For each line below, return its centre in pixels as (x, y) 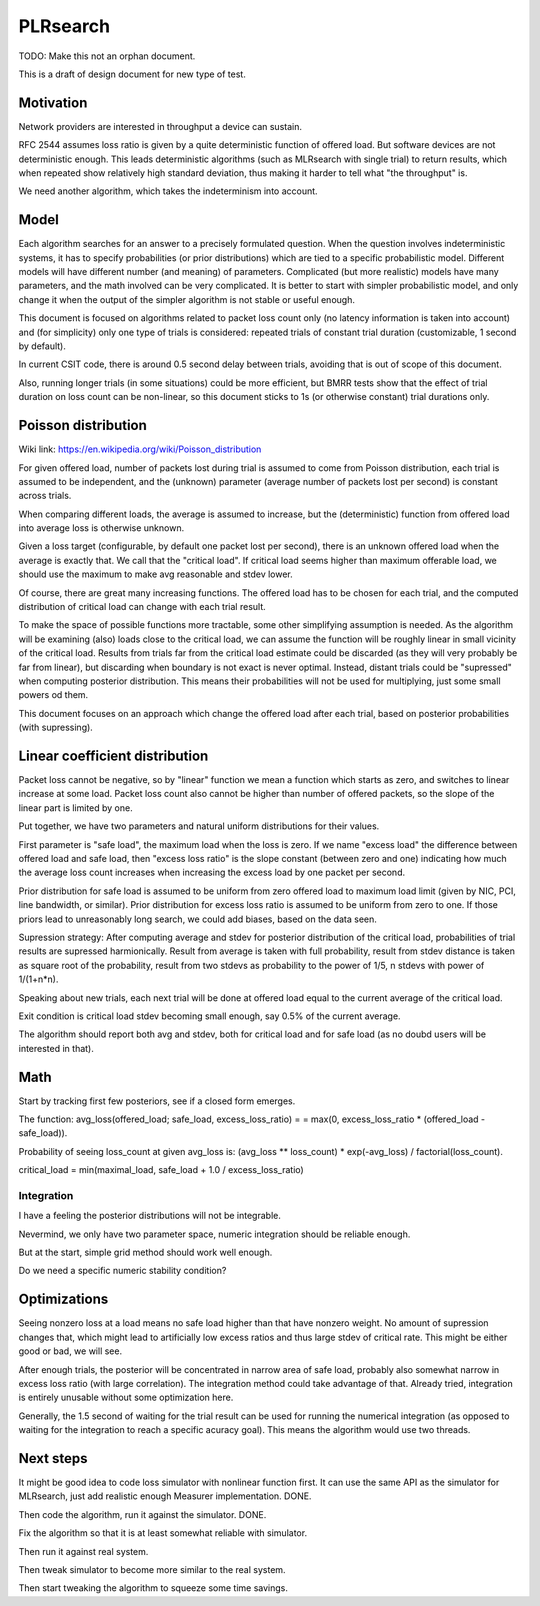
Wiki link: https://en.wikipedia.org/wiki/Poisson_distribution (140, 449)
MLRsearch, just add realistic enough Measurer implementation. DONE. (165, 1496)
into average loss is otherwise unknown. (101, 528)
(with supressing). (56, 727)
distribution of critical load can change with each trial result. (142, 607)
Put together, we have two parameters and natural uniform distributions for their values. (199, 826)
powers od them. (53, 695)
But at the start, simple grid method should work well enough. (145, 1252)
